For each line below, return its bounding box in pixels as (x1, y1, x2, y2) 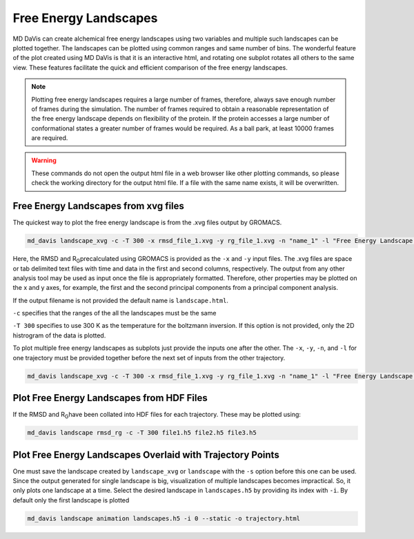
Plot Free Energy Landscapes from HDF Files (12, 392, 208, 404)
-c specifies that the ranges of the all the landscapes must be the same (12, 309, 217, 317)
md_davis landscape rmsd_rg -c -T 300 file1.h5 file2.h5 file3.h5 (27, 429, 257, 437)
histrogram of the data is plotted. (12, 331, 106, 340)
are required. (31, 134, 68, 142)
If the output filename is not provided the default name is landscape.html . (12, 296, 229, 304)
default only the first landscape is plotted (12, 496, 130, 504)
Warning (31, 156, 57, 165)
